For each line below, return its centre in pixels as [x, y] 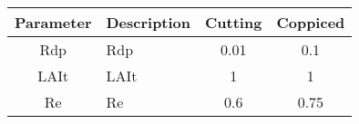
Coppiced [311, 22]
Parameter [53, 22]
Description [149, 22]
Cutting [234, 22]
